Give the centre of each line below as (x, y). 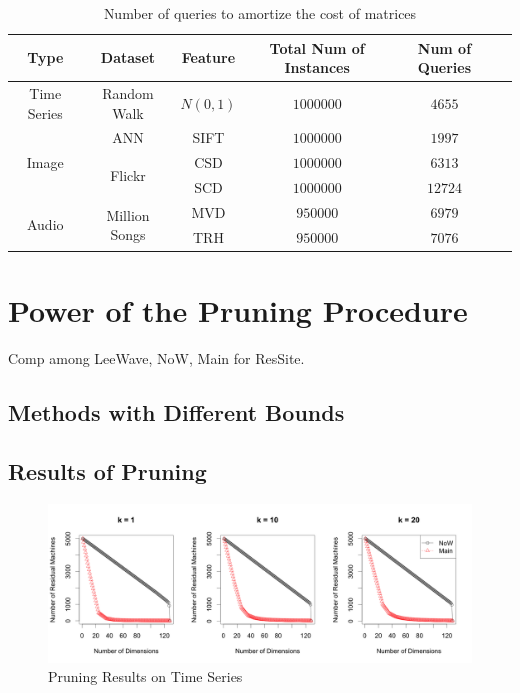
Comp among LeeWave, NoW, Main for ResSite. (156, 358)
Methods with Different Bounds (176, 412)
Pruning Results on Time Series (145, 676)
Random (128, 93)
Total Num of (317, 47)
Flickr (128, 174)
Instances (317, 67)
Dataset (128, 57)
